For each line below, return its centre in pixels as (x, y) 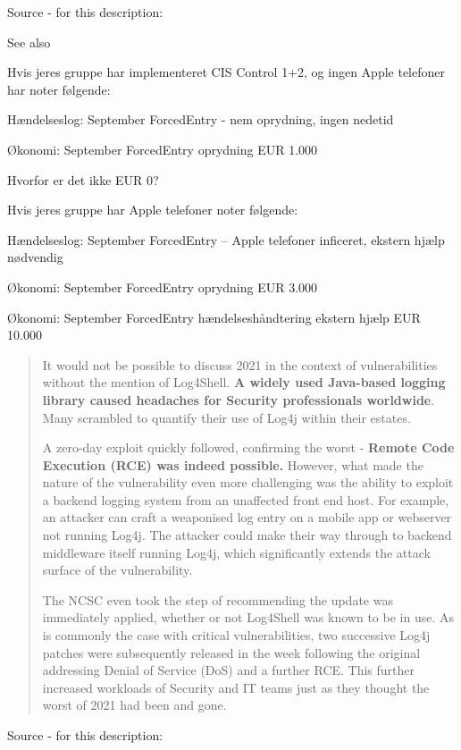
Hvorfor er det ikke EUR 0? (83, 179)
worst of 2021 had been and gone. (134, 705)
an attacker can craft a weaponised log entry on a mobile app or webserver (247, 517)
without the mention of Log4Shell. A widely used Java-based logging (244, 382)
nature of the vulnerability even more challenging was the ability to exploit (248, 482)
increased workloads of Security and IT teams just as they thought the (236, 687)
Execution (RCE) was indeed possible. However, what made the (233, 464)
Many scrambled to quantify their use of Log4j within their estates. (226, 417)
